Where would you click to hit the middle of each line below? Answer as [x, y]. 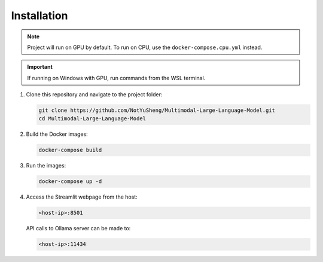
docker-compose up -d [70, 182]
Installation [39, 16]
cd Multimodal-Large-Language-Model [92, 119]
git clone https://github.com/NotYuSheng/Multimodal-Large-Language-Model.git [157, 110]
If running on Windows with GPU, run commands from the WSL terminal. [116, 78]
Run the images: [46, 166]
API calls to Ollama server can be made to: [78, 229]
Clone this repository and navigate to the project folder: [94, 95]
